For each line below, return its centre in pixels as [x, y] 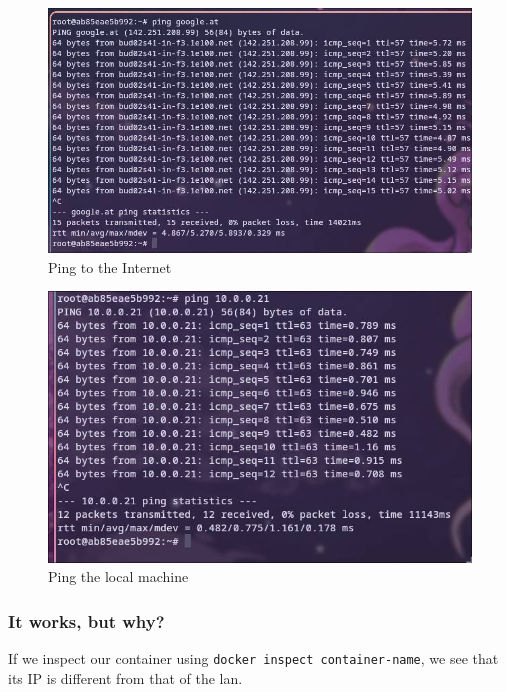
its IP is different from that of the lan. [125, 677]
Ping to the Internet [110, 266]
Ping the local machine [118, 576]
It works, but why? [86, 620]
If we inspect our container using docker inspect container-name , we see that [253, 658]
